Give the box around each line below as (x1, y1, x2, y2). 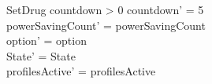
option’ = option (6, 32, 87, 49)
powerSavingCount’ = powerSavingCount (6, 16, 206, 33)
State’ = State (6, 47, 76, 64)
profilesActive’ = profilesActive (6, 63, 156, 79)
